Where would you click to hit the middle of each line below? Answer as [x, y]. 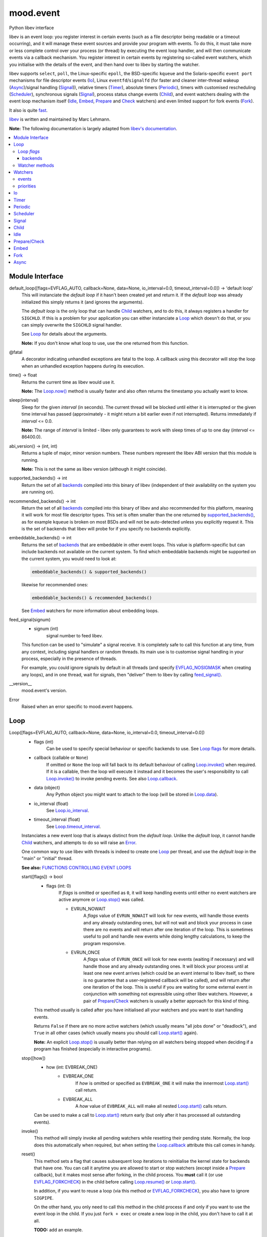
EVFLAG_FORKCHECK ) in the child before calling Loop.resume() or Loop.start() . [115, 1182]
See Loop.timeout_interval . [73, 826]
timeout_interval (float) [57, 819]
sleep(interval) [24, 400]
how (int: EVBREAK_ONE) [72, 1067]
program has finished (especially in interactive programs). [93, 1049]
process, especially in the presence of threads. [69, 659]
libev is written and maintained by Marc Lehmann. [60, 119]
